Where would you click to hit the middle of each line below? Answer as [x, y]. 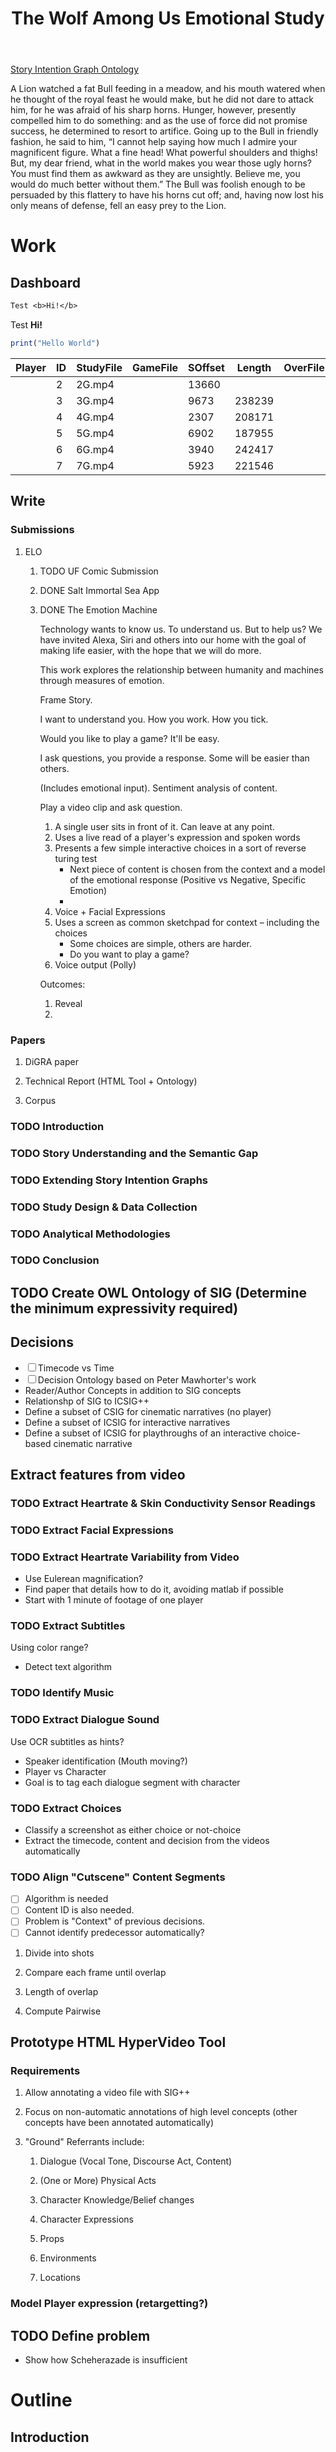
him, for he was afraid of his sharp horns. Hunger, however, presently [153, 110]
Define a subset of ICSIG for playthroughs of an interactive [145, 1433]
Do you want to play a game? [129, 954]
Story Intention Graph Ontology [75, 69]
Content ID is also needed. [79, 1910]
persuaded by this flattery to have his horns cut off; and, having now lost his [167, 195]
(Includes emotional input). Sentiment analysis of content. [158, 788]
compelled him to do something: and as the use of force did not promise [159, 121]
